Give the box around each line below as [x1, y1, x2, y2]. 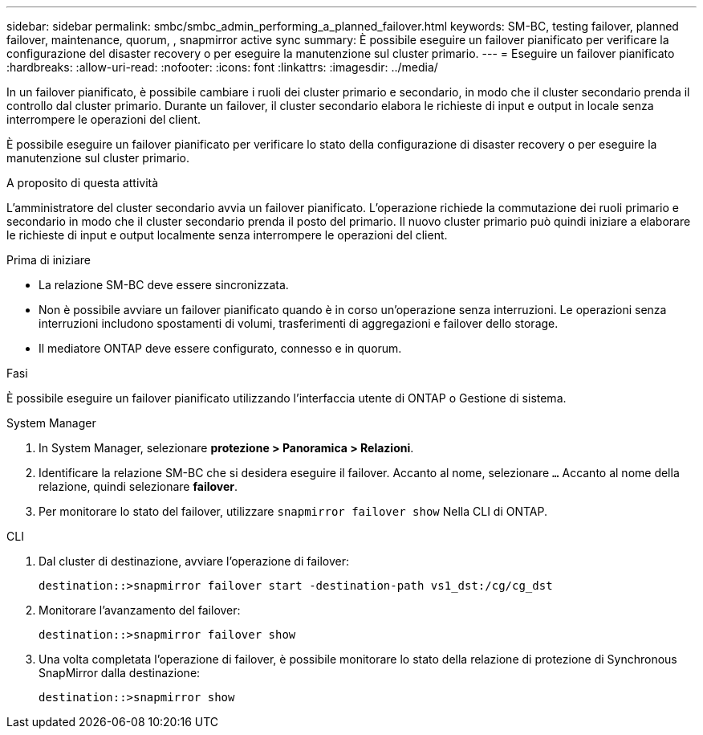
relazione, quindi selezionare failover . [39, 480, 238, 493]
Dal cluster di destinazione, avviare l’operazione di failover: [39, 554, 349, 568]
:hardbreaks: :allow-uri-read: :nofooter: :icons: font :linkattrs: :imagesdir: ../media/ [6, 60, 438, 74]
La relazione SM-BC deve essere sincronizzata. [39, 278, 289, 292]
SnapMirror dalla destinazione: [39, 666, 201, 680]
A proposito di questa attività [6, 176, 159, 190]
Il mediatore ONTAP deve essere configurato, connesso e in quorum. [39, 341, 402, 355]
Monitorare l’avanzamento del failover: [39, 603, 241, 617]
